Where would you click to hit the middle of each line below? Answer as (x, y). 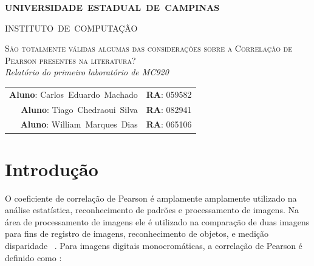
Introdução (52, 169)
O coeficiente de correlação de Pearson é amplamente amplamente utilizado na (151, 198)
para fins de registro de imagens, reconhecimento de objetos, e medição (137, 234)
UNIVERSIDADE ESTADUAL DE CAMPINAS (112, 7)
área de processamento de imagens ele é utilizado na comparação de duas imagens (157, 221)
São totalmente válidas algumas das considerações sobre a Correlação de (149, 48)
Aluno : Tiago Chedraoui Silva (79, 109)
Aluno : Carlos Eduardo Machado (73, 94)
